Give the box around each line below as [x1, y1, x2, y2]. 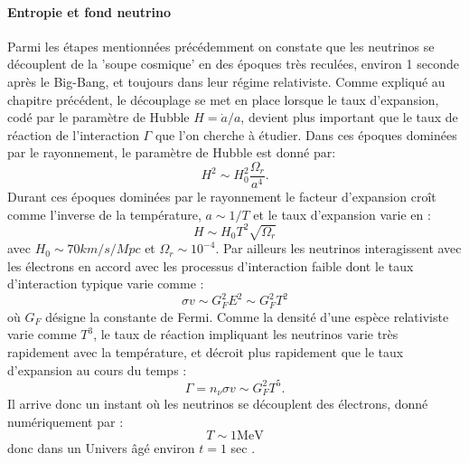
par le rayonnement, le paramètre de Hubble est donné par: [7, 143, 336, 162]
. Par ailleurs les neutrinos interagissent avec [215, 239, 462, 258]
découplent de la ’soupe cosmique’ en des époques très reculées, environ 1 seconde [7, 54, 459, 73]
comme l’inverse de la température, [7, 204, 202, 223]
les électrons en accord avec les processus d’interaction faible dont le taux [7, 256, 414, 275]
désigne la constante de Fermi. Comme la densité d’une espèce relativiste [45, 307, 449, 326]
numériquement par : [7, 411, 124, 430]
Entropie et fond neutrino [7, 2, 172, 21]
